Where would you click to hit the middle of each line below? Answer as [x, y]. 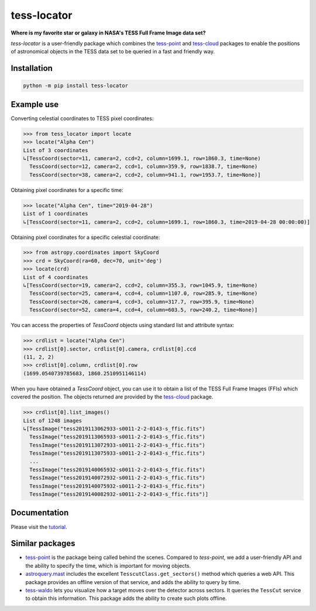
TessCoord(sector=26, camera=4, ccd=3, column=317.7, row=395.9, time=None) [142, 302]
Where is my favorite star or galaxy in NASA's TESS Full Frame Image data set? [108, 33]
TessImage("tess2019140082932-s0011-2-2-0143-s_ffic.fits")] [119, 494]
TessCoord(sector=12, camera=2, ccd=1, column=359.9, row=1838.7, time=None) [144, 167]
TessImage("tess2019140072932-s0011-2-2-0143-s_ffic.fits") [117, 478]
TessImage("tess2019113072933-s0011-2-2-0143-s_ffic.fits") [117, 445]
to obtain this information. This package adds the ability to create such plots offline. [126, 598]
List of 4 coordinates [56, 277]
